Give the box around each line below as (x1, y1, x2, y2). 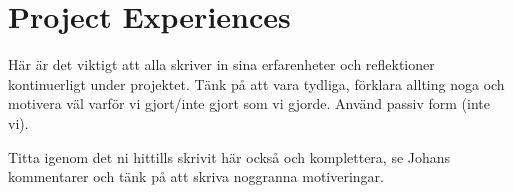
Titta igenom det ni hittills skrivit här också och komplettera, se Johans (8, 146, 451, 167)
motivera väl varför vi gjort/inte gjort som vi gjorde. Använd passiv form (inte (8, 93, 490, 114)
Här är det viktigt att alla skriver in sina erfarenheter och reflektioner (8, 54, 435, 75)
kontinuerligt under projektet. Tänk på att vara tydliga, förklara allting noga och (8, 73, 505, 94)
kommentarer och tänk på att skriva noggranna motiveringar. (8, 166, 384, 187)
